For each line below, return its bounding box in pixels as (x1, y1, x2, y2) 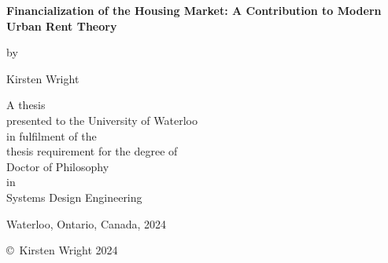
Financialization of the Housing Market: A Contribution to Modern (6, 2, 382, 18)
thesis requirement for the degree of (6, 143, 178, 159)
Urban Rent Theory (6, 17, 117, 34)
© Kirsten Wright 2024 (6, 242, 118, 258)
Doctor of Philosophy (6, 158, 109, 174)
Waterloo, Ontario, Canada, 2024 (6, 215, 167, 232)
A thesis (6, 97, 46, 113)
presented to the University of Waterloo (6, 111, 198, 128)
